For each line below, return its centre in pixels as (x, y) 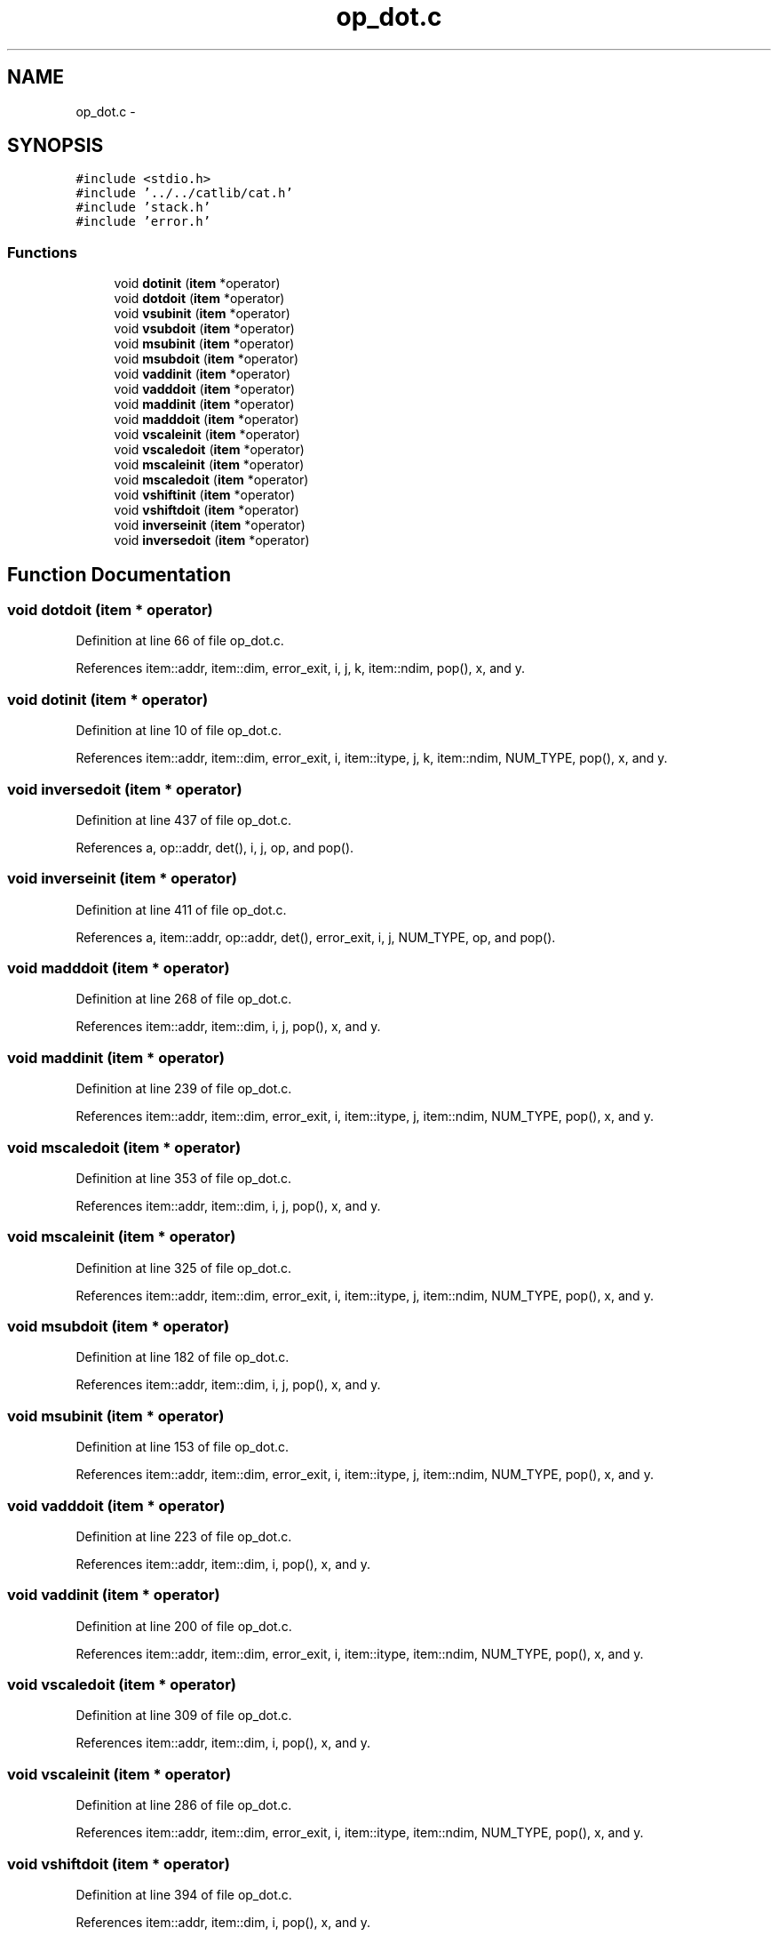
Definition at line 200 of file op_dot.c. (184, 1626)
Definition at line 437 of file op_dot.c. (184, 820)
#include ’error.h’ (143, 222)
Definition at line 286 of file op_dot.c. (184, 1805)
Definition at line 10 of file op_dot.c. (179, 731)
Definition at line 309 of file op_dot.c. (184, 1716)
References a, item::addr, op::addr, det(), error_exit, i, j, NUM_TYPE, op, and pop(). (316, 937)
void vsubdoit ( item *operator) (204, 329)
